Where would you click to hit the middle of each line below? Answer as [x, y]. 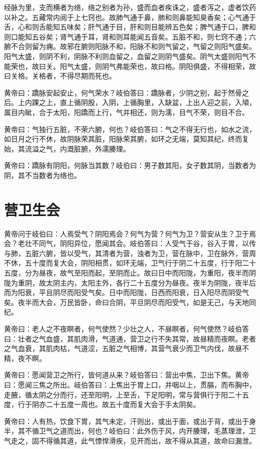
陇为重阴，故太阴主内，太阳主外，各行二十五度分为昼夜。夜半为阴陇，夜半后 [130, 282]
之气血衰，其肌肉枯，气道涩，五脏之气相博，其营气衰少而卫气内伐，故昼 [123, 348]
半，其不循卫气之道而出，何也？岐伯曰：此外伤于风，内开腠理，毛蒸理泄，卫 [130, 431]
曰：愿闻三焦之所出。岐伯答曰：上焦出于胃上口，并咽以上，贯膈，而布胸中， [130, 384]
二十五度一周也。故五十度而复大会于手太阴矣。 [123, 404]
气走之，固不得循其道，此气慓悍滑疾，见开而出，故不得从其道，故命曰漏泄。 [130, 440]
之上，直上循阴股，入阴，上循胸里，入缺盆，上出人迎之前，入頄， [147, 102]
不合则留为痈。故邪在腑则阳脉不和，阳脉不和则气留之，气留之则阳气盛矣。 [133, 46]
